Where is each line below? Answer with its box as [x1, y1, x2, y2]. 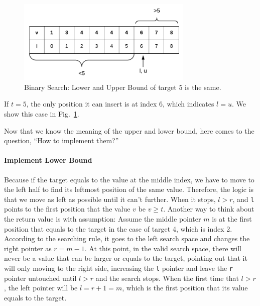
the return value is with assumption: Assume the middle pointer [4, 213, 201, 224]
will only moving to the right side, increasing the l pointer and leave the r [4, 262, 233, 273]
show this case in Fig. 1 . [4, 108, 79, 119]
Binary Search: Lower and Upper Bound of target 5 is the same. [24, 81, 221, 92]
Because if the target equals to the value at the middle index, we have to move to [4, 174, 254, 184]
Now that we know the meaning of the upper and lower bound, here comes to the [4, 125, 254, 136]
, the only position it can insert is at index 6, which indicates [26, 98, 214, 109]
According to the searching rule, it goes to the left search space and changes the [4, 233, 250, 244]
